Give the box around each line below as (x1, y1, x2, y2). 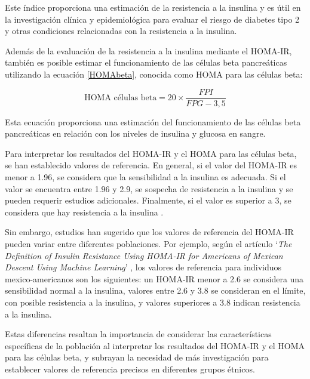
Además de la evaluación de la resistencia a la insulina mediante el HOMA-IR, (5, 44, 292, 57)
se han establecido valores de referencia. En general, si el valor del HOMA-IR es (5, 159, 297, 171)
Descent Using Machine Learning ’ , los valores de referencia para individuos (5, 261, 282, 273)
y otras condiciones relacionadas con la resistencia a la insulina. (5, 24, 237, 37)
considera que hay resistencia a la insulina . (5, 205, 164, 218)
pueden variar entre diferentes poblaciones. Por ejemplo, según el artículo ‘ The (5, 237, 292, 249)
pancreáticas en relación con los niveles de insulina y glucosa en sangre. (5, 127, 266, 140)
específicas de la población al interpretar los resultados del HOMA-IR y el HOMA (5, 339, 305, 352)
